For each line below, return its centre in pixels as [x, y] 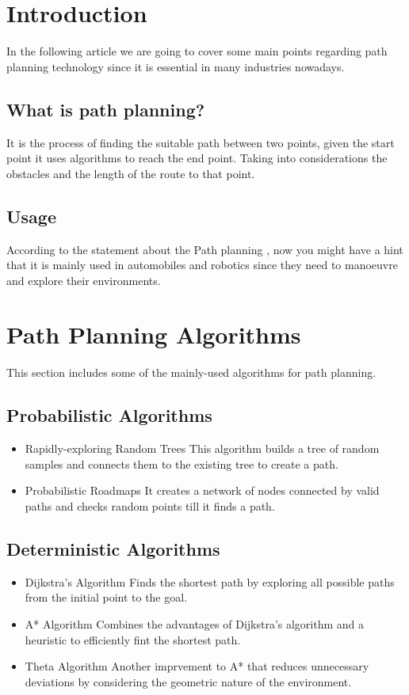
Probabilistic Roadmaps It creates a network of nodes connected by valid [202, 490]
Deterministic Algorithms [113, 548]
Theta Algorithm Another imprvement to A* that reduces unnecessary [197, 666]
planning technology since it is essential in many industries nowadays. [176, 66]
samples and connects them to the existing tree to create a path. [182, 463]
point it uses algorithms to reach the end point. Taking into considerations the [197, 158]
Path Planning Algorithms [154, 334]
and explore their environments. [84, 280]
